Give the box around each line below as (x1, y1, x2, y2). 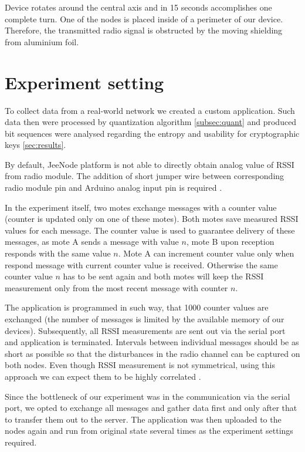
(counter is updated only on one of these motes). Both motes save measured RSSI (5, 212, 299, 225)
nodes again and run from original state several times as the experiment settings (5, 424, 293, 437)
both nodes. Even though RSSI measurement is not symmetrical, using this (5, 359, 275, 371)
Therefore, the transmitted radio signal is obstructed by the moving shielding (5, 24, 283, 36)
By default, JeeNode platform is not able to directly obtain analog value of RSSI (5, 158, 294, 170)
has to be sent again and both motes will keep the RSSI (63, 270, 264, 282)
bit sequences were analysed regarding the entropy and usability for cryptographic (5, 127, 300, 139)
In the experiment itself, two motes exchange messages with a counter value (5, 201, 277, 213)
